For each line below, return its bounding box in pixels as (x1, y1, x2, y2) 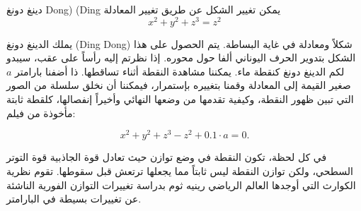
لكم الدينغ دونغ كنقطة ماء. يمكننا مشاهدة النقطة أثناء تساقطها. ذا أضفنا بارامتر (15, 64, 345, 78)
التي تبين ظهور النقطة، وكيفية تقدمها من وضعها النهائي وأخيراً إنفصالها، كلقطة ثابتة (6, 92, 354, 107)
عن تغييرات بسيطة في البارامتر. (6, 191, 142, 206)
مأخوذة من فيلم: (6, 105, 76, 120)
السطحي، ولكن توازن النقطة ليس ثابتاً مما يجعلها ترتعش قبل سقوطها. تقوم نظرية (6, 163, 353, 178)
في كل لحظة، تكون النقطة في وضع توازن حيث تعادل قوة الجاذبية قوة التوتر (6, 150, 327, 164)
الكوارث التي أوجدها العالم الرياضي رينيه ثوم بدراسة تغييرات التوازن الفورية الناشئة (6, 177, 356, 192)
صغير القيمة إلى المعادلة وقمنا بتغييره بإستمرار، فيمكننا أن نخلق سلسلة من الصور (6, 78, 351, 92)
